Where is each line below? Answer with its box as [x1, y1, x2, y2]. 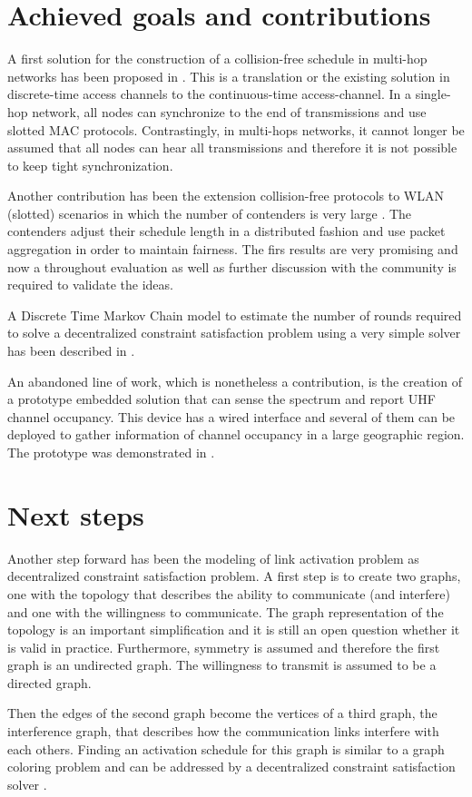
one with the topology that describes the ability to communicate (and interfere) [7, 584, 450, 603]
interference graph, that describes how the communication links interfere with [7, 722, 439, 741]
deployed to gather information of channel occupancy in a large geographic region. [7, 425, 465, 444]
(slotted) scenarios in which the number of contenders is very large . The [7, 203, 412, 222]
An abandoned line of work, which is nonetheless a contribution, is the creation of [7, 371, 462, 390]
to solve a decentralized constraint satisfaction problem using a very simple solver [7, 323, 461, 342]
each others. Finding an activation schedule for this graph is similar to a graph [7, 739, 445, 758]
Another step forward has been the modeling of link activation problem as [7, 548, 419, 567]
